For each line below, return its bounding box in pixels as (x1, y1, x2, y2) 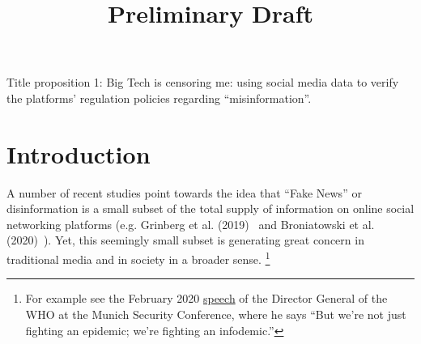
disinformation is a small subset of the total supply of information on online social (6, 200, 415, 217)
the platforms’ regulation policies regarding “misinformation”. (6, 89, 312, 106)
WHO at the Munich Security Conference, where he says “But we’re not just (25, 305, 406, 322)
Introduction (6, 137, 151, 170)
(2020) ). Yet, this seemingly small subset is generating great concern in (6, 231, 364, 248)
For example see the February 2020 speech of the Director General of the (25, 290, 388, 307)
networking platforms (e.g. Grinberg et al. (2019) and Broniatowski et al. (6, 215, 375, 232)
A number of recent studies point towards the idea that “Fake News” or (6, 184, 362, 201)
